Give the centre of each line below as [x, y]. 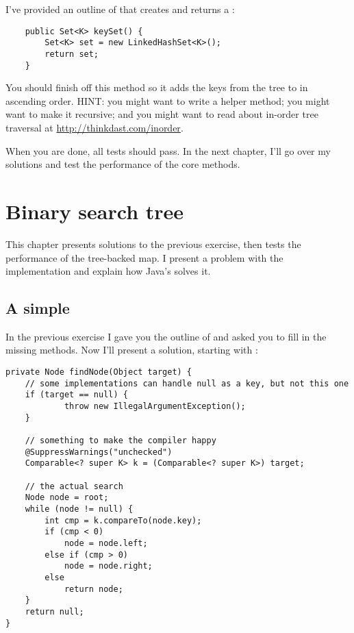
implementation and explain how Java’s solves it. [108, 271]
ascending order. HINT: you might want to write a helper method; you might [168, 100]
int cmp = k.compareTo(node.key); [123, 520]
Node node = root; [67, 498]
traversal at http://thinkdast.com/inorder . [94, 127]
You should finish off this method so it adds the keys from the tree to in [157, 87]
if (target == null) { [76, 395]
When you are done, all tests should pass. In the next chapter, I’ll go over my [168, 150]
